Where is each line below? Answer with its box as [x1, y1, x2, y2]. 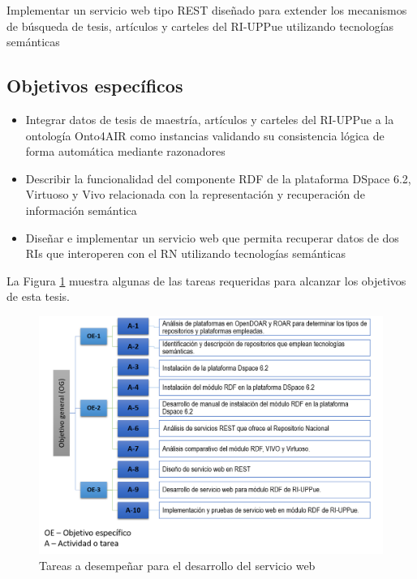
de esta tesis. [6, 288, 70, 305]
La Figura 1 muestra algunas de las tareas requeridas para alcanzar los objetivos [6, 272, 406, 289]
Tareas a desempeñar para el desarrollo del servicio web [39, 557, 316, 574]
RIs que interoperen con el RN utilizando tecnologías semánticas [25, 245, 346, 262]
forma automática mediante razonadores [25, 143, 226, 160]
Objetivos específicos [6, 73, 183, 98]
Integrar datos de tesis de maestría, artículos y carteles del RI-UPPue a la [25, 110, 394, 127]
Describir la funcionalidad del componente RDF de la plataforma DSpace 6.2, [25, 169, 411, 187]
